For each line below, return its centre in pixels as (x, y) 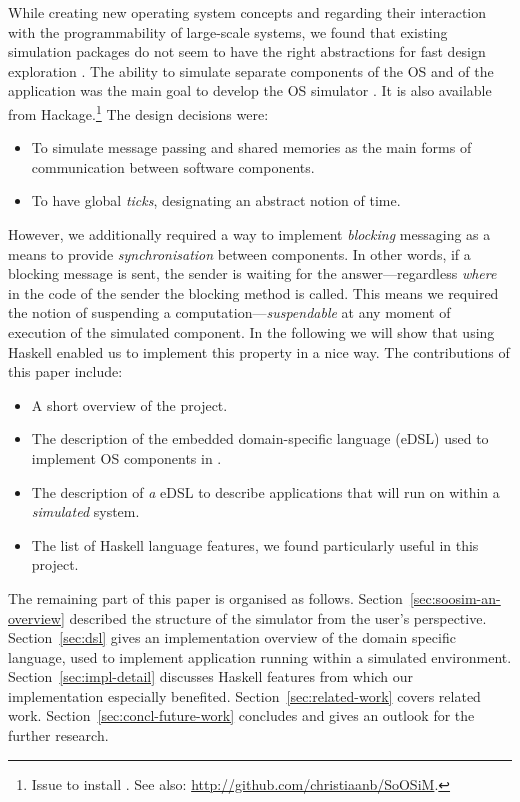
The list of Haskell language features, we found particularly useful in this (255, 544)
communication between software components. (173, 166)
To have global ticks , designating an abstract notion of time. (216, 200)
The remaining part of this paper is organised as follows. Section (205, 597)
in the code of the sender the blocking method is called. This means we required (253, 292)
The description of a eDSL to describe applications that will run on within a (265, 491)
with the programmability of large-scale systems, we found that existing (228, 31)
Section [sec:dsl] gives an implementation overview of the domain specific (232, 637)
